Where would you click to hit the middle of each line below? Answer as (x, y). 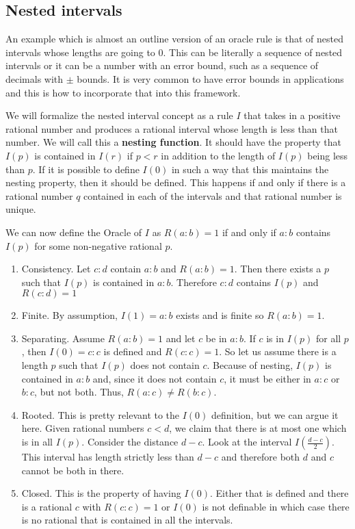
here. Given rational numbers (83, 428)
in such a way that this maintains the (250, 169)
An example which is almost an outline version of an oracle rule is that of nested (174, 39)
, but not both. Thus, (79, 392)
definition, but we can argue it (275, 414)
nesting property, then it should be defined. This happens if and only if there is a (176, 182)
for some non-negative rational (98, 245)
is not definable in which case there (276, 506)
